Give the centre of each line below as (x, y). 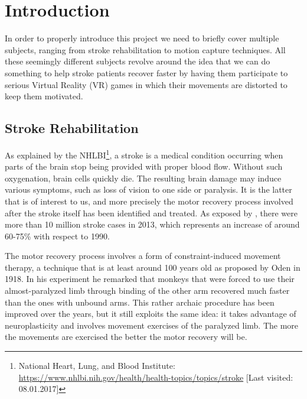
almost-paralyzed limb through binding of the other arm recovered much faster (147, 291)
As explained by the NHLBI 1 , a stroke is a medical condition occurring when (144, 154)
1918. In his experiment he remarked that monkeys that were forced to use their (150, 279)
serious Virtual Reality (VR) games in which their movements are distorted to (146, 84)
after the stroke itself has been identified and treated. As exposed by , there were (151, 213)
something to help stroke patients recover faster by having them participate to (146, 72)
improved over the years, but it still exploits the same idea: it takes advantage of (151, 314)
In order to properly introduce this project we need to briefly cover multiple (142, 38)
